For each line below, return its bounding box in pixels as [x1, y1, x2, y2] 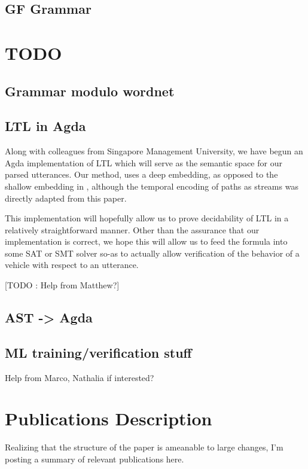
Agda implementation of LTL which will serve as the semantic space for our [5, 156, 282, 169]
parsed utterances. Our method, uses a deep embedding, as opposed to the [5, 168, 278, 181]
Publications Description [5, 406, 212, 431]
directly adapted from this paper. [5, 191, 127, 204]
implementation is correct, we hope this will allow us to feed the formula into [5, 235, 288, 248]
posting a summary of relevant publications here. [5, 452, 184, 465]
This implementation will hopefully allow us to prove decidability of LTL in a [5, 212, 289, 224]
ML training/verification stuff [5, 343, 192, 361]
